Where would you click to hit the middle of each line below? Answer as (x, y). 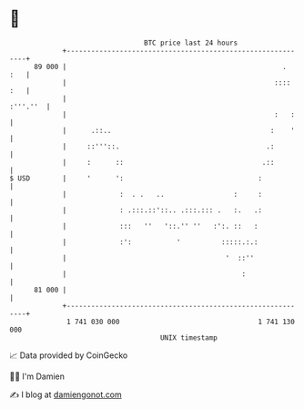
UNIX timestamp (189, 337)
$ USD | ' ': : (136, 178)
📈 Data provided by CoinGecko (69, 355)
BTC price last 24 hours (191, 43)
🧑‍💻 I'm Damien (37, 376)
